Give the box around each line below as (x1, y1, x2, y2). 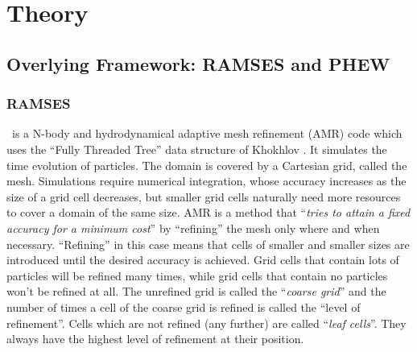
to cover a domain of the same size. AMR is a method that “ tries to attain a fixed (6, 204, 411, 221)
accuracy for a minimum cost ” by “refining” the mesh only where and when (6, 219, 380, 236)
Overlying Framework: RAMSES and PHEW (6, 51, 390, 76)
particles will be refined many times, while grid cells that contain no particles (6, 267, 388, 284)
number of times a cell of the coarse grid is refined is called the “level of (6, 298, 361, 315)
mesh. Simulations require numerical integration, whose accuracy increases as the (6, 172, 407, 189)
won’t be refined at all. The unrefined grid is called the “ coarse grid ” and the (6, 283, 386, 300)
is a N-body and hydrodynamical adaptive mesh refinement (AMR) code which (11, 125, 403, 142)
